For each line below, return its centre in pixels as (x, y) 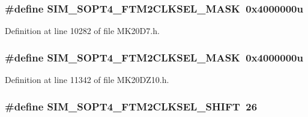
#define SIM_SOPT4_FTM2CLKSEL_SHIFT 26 (131, 106)
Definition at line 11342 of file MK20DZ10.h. (87, 80)
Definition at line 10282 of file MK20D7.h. (82, 31)
